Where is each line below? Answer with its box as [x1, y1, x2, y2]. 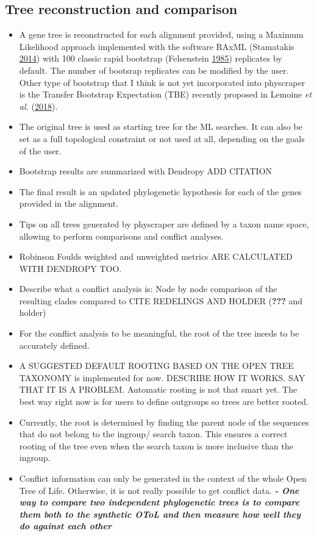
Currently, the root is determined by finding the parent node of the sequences [19, 415, 309, 428]
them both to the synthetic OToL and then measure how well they [19, 507, 301, 520]
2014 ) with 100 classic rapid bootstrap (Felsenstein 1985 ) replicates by [19, 52, 282, 65]
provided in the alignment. [19, 197, 119, 210]
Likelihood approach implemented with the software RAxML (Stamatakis [19, 40, 294, 52]
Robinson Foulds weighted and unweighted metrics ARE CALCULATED [19, 250, 293, 263]
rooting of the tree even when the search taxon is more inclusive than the [19, 439, 293, 452]
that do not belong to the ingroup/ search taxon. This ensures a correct [19, 427, 288, 440]
